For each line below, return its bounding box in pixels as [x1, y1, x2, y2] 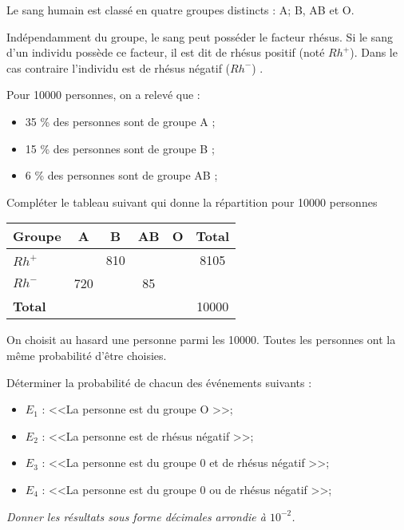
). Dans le [350, 44, 398, 61]
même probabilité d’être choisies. [6, 346, 167, 363]
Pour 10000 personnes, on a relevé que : [6, 86, 200, 103]
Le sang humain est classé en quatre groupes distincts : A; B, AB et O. [6, 2, 354, 18]
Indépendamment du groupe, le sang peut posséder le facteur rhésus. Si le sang [6, 28, 394, 45]
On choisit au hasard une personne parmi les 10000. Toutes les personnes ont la [6, 331, 396, 348]
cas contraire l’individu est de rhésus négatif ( [6, 59, 231, 76]
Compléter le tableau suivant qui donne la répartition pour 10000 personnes [6, 193, 378, 210]
